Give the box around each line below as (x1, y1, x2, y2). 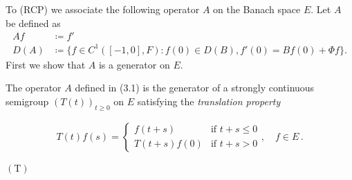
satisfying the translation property (137, 93, 281, 108)
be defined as (6, 15, 61, 30)
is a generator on (98, 57, 170, 71)
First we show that (6, 57, 86, 71)
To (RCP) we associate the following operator (6, 2, 200, 16)
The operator (6, 80, 62, 95)
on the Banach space (213, 2, 301, 16)
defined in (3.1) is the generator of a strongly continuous (75, 80, 315, 95)
